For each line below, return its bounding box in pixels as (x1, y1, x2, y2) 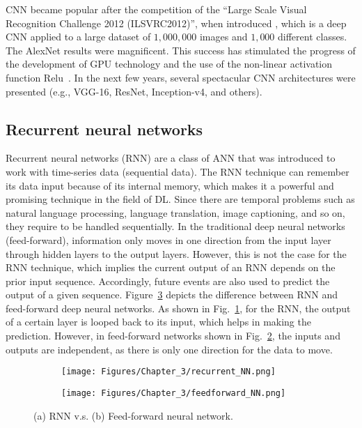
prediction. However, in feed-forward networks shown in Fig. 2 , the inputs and (6, 328, 340, 343)
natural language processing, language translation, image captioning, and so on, (6, 205, 345, 220)
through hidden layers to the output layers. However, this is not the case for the (6, 246, 347, 261)
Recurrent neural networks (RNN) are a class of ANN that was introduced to (6, 151, 336, 165)
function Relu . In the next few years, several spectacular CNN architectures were (6, 70, 356, 84)
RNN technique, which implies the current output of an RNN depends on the (6, 260, 336, 275)
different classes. (278, 29, 347, 44)
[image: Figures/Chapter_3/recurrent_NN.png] (61, 367, 276, 377)
